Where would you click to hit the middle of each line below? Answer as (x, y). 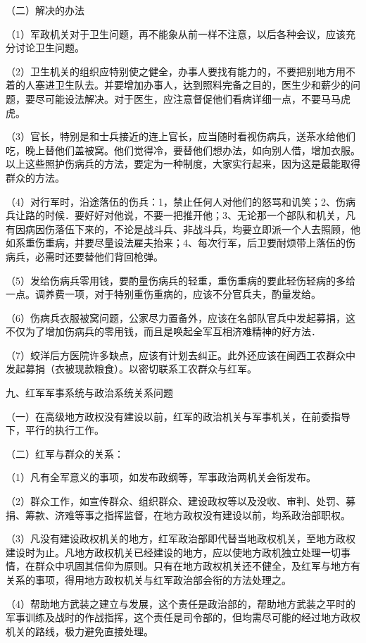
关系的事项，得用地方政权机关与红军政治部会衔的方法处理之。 (149, 580)
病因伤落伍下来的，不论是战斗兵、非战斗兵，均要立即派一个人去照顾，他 (193, 229)
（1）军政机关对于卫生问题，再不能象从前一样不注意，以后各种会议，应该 (176, 33)
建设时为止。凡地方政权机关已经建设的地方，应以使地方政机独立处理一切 (173, 552)
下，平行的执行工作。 (55, 430)
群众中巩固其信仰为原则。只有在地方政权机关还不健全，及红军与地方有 (197, 566)
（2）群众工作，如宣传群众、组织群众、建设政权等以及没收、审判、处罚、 (176, 501)
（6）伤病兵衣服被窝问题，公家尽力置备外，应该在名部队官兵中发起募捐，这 (181, 317)
